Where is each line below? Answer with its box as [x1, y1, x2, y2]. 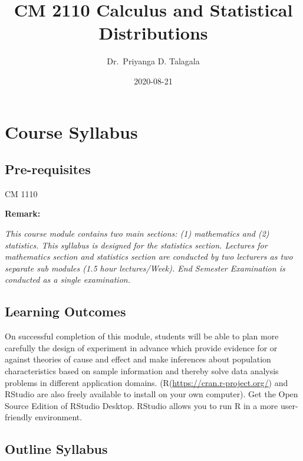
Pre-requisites [5, 160, 91, 178]
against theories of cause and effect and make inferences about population [5, 353, 271, 365]
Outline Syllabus [5, 440, 108, 458]
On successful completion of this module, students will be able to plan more [5, 330, 279, 342]
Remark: [5, 207, 41, 220]
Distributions [98, 21, 208, 45]
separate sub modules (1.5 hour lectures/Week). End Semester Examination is [5, 261, 285, 274]
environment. [35, 411, 83, 423]
